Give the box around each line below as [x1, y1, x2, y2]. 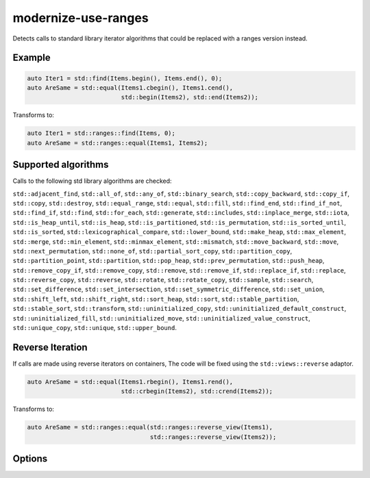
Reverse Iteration [12, 341, 88, 353]
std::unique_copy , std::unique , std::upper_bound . [12, 324, 177, 332]
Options [12, 453, 48, 465]
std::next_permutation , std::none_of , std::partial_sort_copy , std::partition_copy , [12, 247, 293, 255]
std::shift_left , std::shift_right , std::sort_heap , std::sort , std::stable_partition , [12, 294, 299, 303]
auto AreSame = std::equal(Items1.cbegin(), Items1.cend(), [27, 84, 234, 92]
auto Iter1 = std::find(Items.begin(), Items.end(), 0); [27, 74, 223, 82]
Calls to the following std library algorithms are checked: [12, 177, 172, 185]
